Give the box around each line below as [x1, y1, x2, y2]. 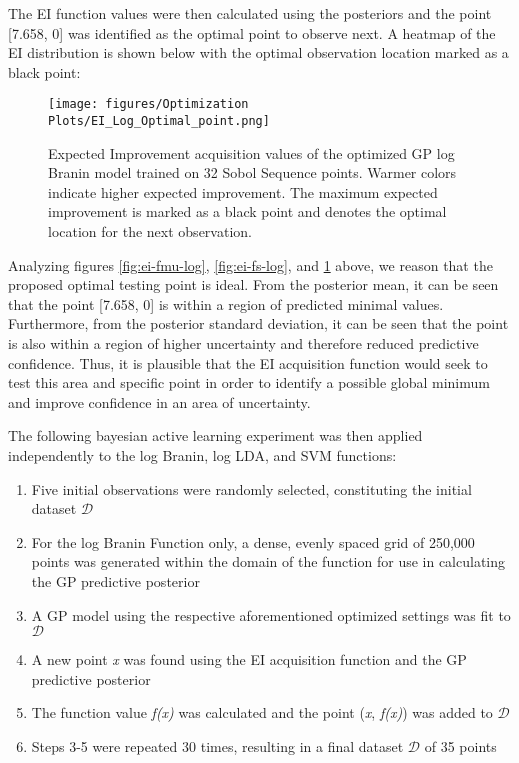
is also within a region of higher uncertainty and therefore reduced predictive [8, 333, 479, 354]
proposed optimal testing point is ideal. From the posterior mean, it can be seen [8, 274, 499, 295]
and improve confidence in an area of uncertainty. [8, 391, 311, 412]
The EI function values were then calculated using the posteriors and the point [8, 3, 492, 23]
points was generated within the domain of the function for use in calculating [31, 551, 506, 572]
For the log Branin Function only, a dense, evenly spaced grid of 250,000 [31, 531, 475, 552]
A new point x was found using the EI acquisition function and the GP [31, 649, 467, 670]
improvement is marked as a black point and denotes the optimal [48, 201, 447, 222]
